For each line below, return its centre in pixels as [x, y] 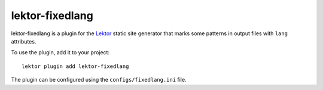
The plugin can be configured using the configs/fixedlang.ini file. [99, 80]
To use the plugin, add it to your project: [60, 52]
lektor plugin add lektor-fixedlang [75, 66]
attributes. [24, 41]
